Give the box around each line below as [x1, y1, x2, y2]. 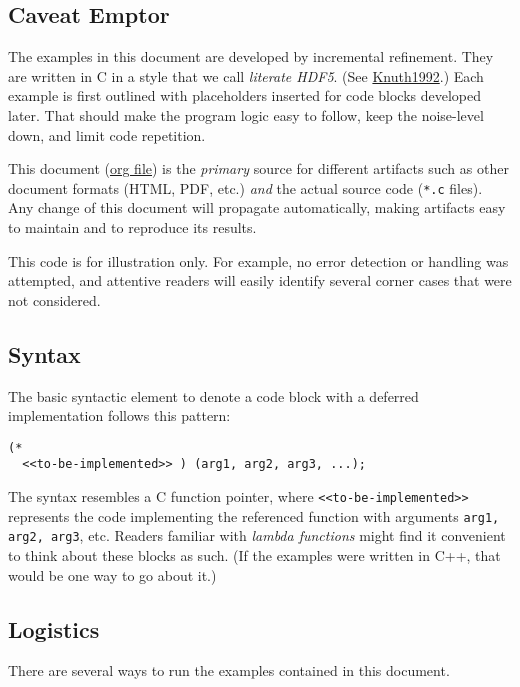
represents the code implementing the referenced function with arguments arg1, [8, 505, 500, 526]
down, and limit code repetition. [8, 124, 206, 145]
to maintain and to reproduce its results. [8, 217, 257, 238]
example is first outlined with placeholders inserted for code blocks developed [8, 85, 482, 106]
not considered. [8, 289, 101, 310]
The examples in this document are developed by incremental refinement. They [8, 46, 494, 67]
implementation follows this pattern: [8, 405, 231, 426]
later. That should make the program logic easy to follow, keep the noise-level [8, 104, 484, 125]
